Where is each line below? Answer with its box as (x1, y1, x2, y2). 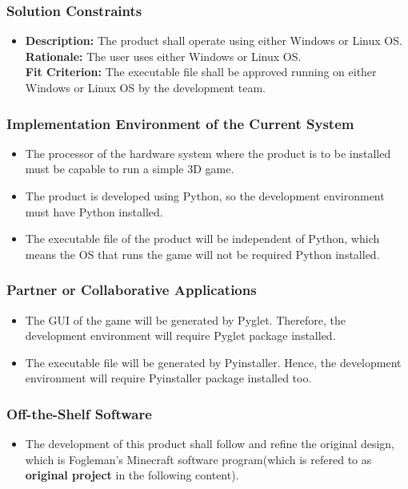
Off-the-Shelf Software (6, 403, 152, 423)
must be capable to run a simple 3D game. (25, 160, 234, 177)
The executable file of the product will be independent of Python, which (25, 230, 380, 247)
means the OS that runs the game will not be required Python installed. (25, 245, 380, 262)
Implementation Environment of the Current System (6, 113, 354, 133)
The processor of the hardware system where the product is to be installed (25, 144, 391, 161)
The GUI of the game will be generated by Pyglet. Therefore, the (25, 311, 346, 328)
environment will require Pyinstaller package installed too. (25, 370, 312, 386)
